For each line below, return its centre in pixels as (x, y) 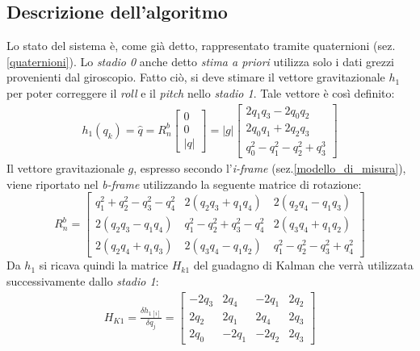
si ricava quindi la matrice (103, 265)
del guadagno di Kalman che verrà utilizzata (303, 265)
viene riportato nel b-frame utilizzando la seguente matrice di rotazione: (184, 184)
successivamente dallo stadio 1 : (83, 281)
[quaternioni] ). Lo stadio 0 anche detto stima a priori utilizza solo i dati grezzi (200, 61)
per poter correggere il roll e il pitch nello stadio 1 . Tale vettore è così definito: (201, 92)
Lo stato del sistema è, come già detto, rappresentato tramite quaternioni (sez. (201, 46)
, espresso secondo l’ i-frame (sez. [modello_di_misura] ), (270, 168)
